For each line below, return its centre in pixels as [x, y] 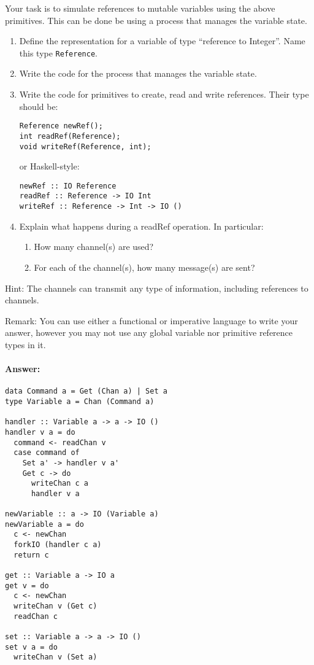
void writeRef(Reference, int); [85, 146]
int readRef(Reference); [70, 136]
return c [31, 555]
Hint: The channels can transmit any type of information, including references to [157, 288]
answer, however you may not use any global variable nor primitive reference [149, 332]
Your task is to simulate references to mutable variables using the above [140, 8]
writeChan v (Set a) [56, 657]
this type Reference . [58, 52]
